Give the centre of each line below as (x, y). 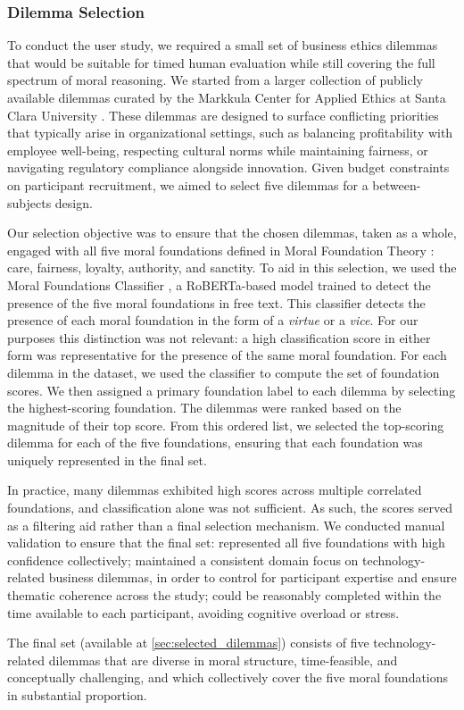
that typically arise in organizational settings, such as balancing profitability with (230, 133)
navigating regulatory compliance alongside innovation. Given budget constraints (228, 167)
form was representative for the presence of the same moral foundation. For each (227, 355)
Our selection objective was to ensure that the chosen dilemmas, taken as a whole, (232, 233)
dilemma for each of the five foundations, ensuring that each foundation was (215, 443)
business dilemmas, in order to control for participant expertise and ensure (253, 577)
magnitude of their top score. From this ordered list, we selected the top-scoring (226, 425)
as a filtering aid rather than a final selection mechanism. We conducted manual (226, 525)
